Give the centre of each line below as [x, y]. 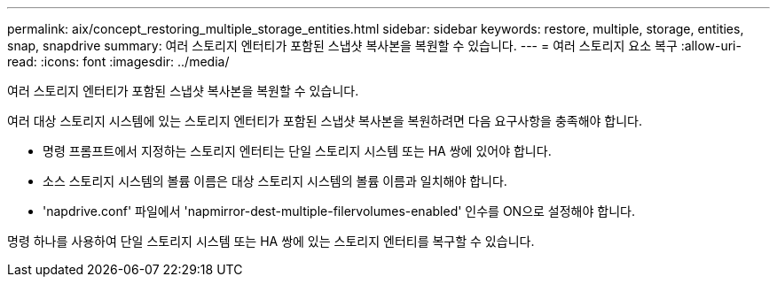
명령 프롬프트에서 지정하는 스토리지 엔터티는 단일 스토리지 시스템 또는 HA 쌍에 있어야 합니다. [297, 151]
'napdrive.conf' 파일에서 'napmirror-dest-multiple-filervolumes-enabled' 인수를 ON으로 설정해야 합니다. [339, 211]
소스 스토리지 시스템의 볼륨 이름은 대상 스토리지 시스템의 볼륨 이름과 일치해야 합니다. [275, 181]
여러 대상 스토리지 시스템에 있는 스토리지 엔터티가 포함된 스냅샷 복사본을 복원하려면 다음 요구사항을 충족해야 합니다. [325, 121]
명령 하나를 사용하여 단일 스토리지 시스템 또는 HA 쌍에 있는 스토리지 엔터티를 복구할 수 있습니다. [271, 241]
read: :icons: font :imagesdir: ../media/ [118, 61]
